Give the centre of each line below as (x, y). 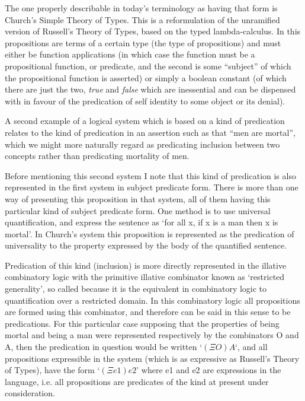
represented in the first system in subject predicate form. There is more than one (152, 187)
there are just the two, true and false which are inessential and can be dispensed (150, 89)
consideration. (30, 393)
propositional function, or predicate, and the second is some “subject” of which (148, 66)
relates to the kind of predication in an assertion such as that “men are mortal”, (150, 132)
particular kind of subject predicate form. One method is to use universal (138, 210)
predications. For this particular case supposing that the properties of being (142, 323)
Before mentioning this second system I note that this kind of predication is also (150, 175)
